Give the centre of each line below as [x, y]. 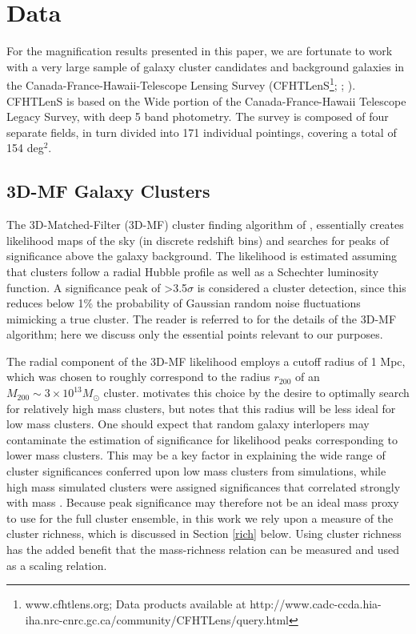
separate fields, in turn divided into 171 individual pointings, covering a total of [202, 132]
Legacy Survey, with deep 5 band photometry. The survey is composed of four [198, 116]
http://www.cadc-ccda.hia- [316, 604]
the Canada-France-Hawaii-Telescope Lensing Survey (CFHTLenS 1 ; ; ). [181, 84]
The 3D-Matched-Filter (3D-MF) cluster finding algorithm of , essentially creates [205, 225]
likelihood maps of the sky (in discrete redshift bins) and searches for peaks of [198, 240]
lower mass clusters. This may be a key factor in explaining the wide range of [196, 455]
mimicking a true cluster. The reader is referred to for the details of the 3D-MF [202, 318]
